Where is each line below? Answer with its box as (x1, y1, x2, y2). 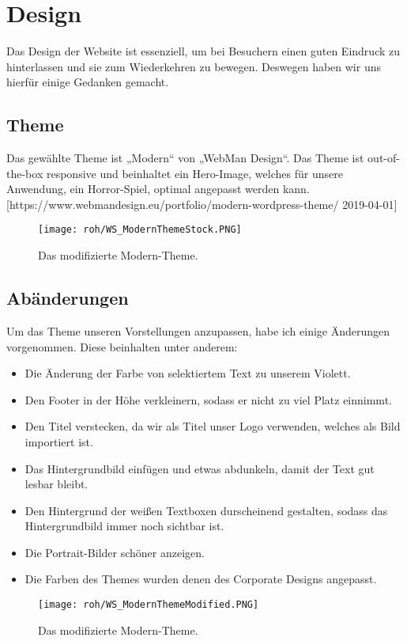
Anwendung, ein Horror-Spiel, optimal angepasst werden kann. (6, 180, 310, 197)
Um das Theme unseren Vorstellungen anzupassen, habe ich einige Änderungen (6, 322, 390, 339)
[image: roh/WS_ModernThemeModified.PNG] (38, 599, 259, 611)
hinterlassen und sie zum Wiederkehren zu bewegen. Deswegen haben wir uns (6, 58, 381, 74)
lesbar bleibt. (24, 476, 89, 492)
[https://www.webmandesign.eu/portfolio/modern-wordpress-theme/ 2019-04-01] (6, 195, 398, 212)
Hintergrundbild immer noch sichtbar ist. (24, 518, 224, 534)
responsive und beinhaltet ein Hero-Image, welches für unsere (46, 165, 343, 181)
